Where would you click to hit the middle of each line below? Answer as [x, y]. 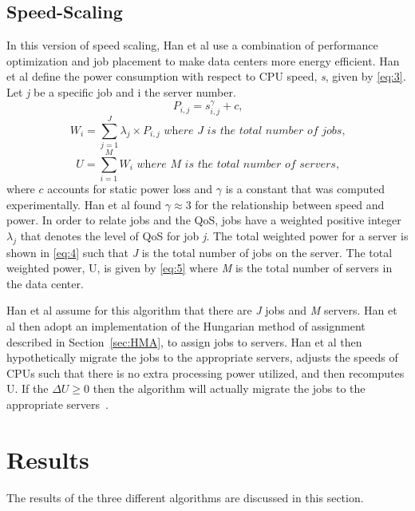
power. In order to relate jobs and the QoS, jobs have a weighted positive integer [204, 220]
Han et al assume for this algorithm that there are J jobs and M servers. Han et [202, 310]
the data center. [45, 283]
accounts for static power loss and [130, 189]
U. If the [28, 388]
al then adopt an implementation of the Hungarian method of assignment [186, 326]
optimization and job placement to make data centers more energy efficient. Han [203, 60]
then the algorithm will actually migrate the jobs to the [229, 388]
